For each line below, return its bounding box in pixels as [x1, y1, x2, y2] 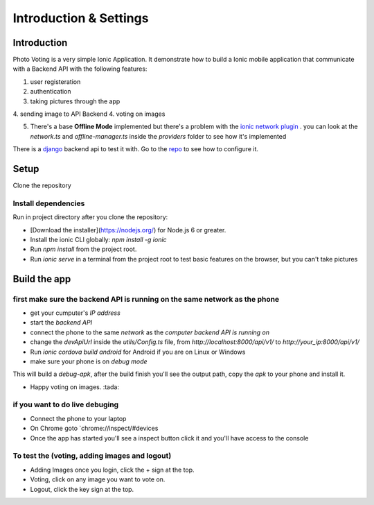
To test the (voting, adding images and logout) [12, 451, 172, 461]
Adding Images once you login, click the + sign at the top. [30, 465, 195, 474]
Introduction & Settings [12, 10, 149, 26]
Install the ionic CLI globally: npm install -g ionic [30, 236, 167, 244]
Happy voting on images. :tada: [30, 382, 119, 391]
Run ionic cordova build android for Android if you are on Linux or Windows [30, 348, 246, 356]
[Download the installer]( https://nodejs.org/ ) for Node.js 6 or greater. [30, 225, 226, 234]
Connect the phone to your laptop [30, 414, 127, 422]
